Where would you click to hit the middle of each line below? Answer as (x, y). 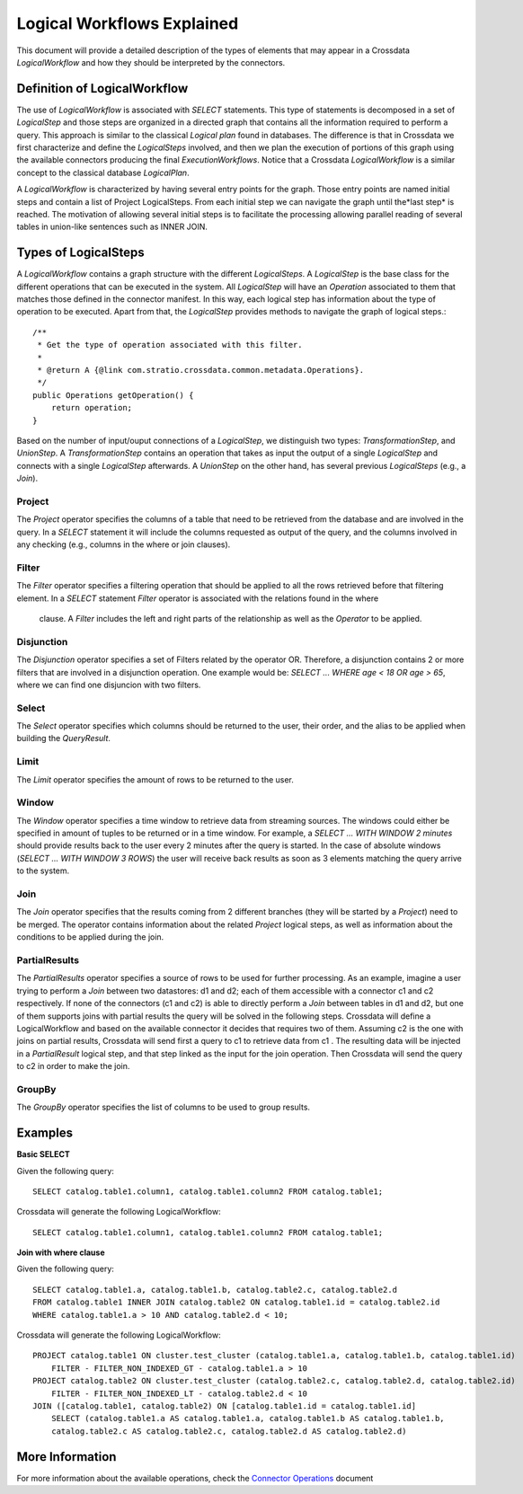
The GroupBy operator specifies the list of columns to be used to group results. (163, 1107)
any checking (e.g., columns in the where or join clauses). (124, 544)
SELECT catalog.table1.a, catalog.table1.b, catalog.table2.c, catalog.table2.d (215, 1290)
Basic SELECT (44, 1154)
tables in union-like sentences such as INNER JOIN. (112, 227)
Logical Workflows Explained (128, 23)
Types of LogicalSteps (80, 253)
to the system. (43, 871)
